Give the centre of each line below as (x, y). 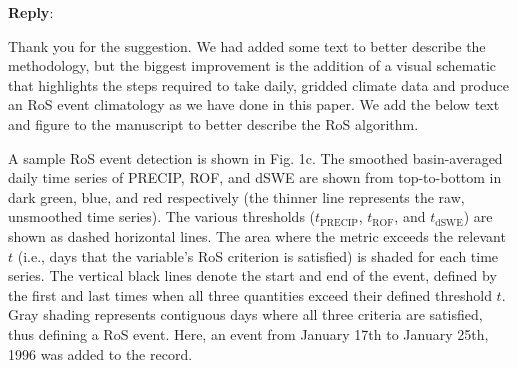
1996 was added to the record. (100, 353)
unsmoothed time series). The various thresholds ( (162, 216)
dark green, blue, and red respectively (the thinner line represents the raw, (236, 196)
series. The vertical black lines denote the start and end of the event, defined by (252, 275)
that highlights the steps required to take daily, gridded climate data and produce (258, 84)
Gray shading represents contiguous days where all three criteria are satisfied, (245, 314)
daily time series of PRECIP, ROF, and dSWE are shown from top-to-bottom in (255, 177)
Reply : (31, 12)
